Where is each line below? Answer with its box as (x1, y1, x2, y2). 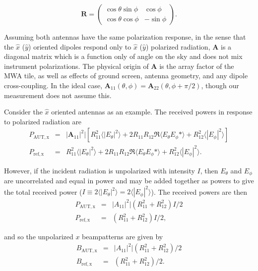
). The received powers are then (151, 186, 247, 197)
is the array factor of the (159, 60, 234, 71)
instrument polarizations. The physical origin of (4, 60, 149, 71)
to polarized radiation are (4, 116, 82, 126)
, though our (201, 80, 239, 90)
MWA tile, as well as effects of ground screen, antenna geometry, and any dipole (4, 70, 248, 81)
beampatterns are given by (82, 231, 163, 242)
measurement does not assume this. (4, 90, 112, 100)
